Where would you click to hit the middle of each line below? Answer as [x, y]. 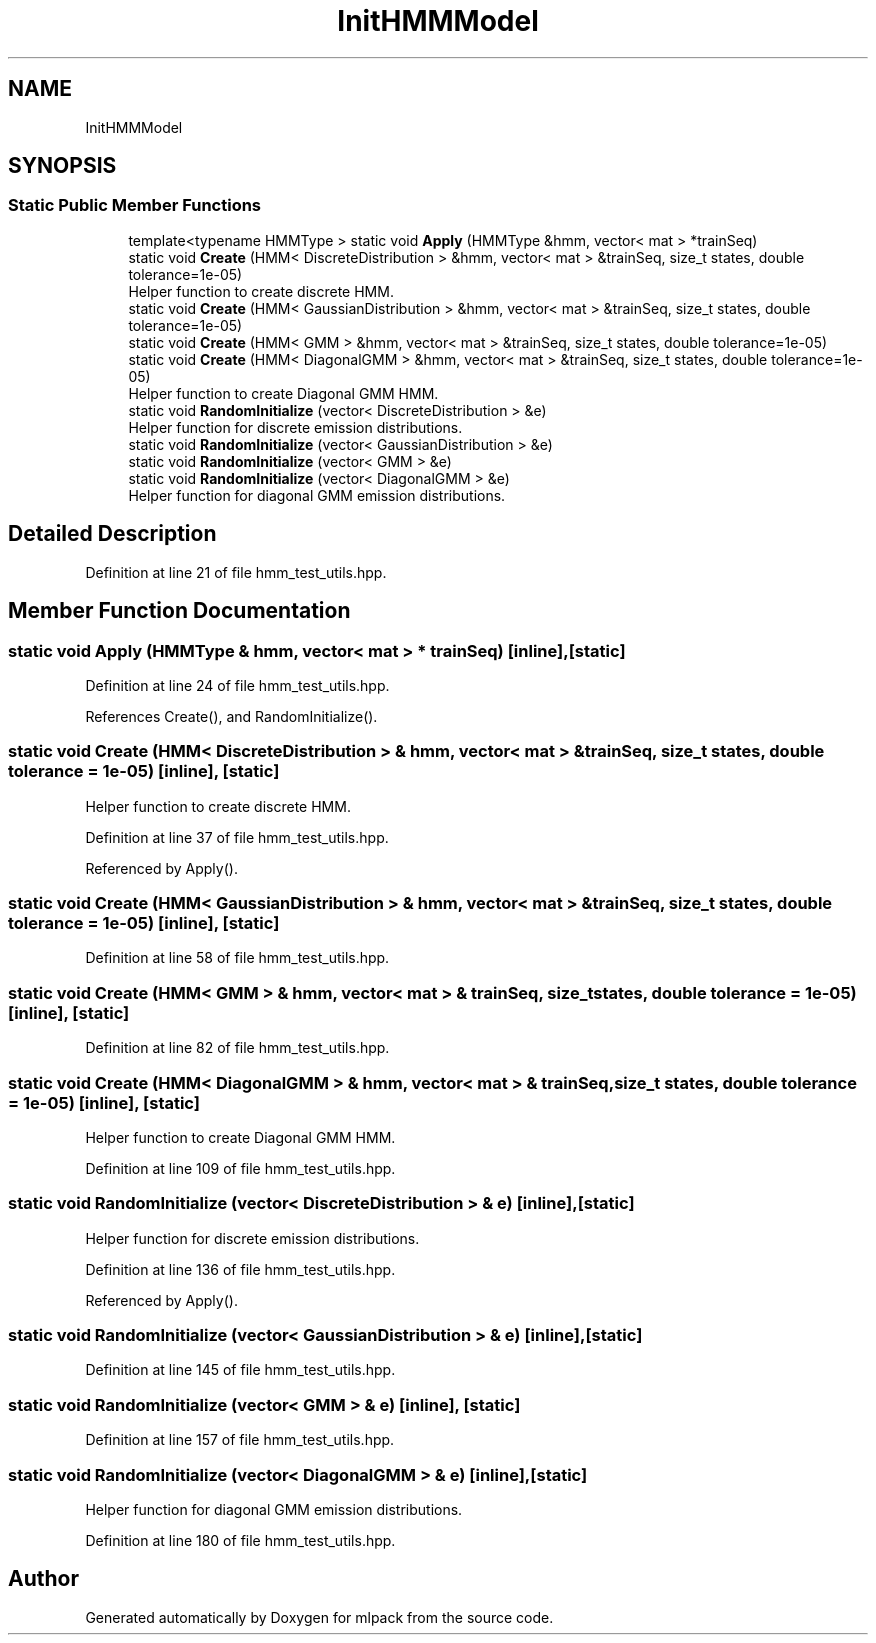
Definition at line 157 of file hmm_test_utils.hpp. [240, 1440]
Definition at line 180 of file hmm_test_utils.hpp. [240, 1540]
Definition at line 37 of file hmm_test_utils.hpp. [237, 837]
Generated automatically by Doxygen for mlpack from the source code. [319, 1617]
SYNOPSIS [62, 166]
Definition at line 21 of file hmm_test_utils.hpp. [236, 572]
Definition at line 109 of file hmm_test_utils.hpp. [240, 1168]
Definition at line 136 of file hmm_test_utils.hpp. [240, 1269]
